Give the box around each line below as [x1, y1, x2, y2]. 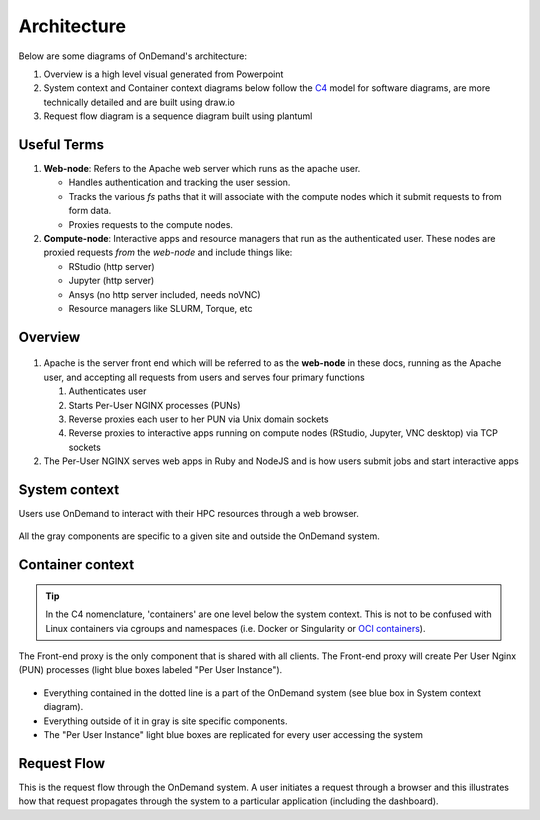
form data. [68, 205, 112, 217]
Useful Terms [18, 136, 105, 153]
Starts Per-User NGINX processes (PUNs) [68, 399, 241, 411]
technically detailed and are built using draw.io [43, 96, 235, 108]
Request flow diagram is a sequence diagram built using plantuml [43, 110, 313, 122]
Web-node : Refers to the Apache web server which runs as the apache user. [43, 163, 361, 175]
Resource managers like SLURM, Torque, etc [68, 302, 253, 314]
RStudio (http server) [68, 260, 155, 272]
